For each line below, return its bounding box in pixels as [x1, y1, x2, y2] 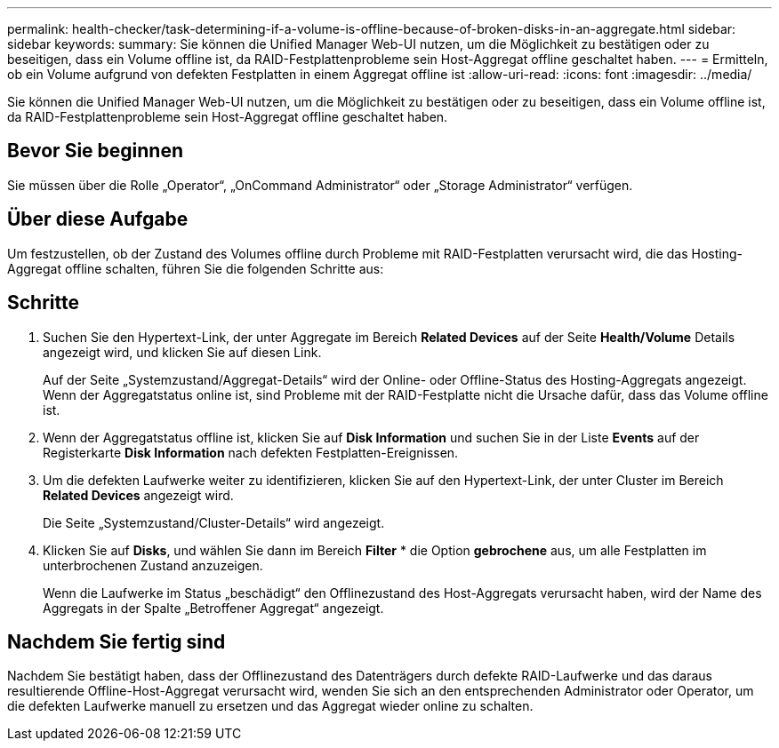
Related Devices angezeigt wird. [43, 487, 234, 503]
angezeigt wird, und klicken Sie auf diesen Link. [43, 344, 322, 360]
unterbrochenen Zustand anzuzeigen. [43, 557, 263, 573]
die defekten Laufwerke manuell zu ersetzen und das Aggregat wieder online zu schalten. [7, 698, 534, 714]
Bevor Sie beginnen [7, 139, 184, 163]
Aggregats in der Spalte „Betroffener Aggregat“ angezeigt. [43, 600, 384, 616]
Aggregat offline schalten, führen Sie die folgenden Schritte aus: [7, 260, 384, 276]
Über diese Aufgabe [7, 208, 189, 231]
